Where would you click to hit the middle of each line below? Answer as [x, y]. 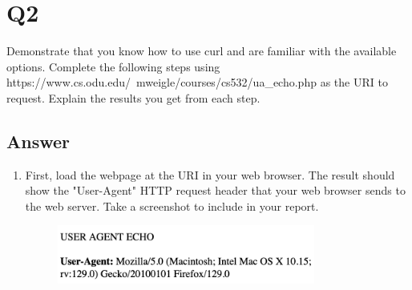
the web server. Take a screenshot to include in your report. [172, 205]
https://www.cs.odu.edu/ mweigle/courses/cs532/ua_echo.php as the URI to [197, 82]
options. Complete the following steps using [113, 66]
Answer [38, 141]
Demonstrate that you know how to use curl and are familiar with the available [202, 51]
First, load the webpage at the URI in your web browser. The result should [210, 174]
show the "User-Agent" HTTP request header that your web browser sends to [215, 190]
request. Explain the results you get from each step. [133, 97]
